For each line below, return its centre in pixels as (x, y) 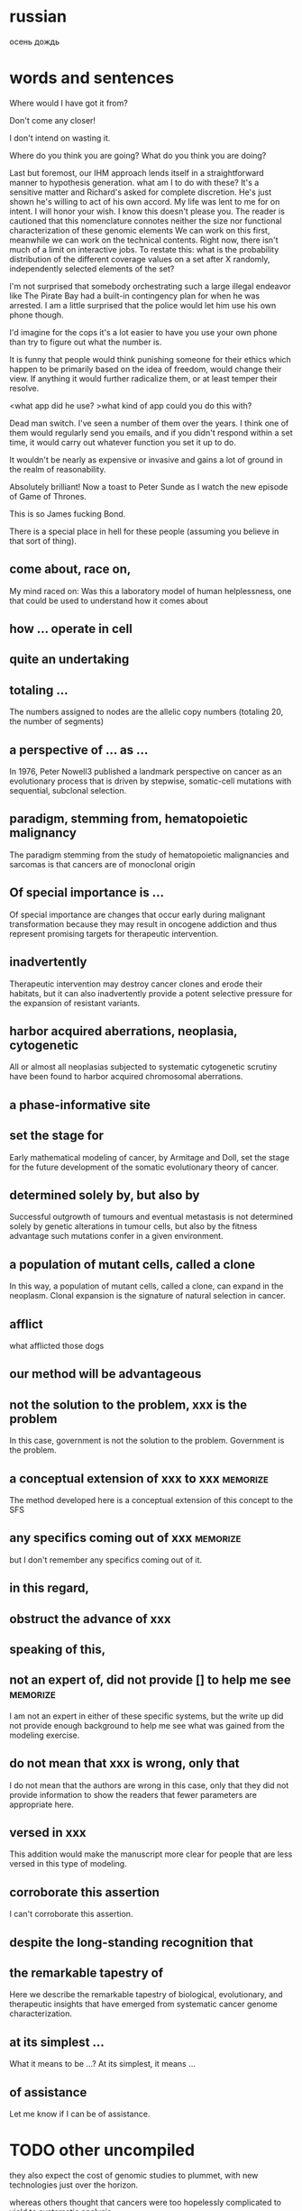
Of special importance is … (87, 893)
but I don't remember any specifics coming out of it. (106, 1560)
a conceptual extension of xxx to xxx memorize (139, 1478)
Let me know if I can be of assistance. (80, 2114)
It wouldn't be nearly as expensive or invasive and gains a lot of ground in (146, 459)
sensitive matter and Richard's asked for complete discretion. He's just (141, 192)
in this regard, (50, 1588)
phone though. (37, 315)
